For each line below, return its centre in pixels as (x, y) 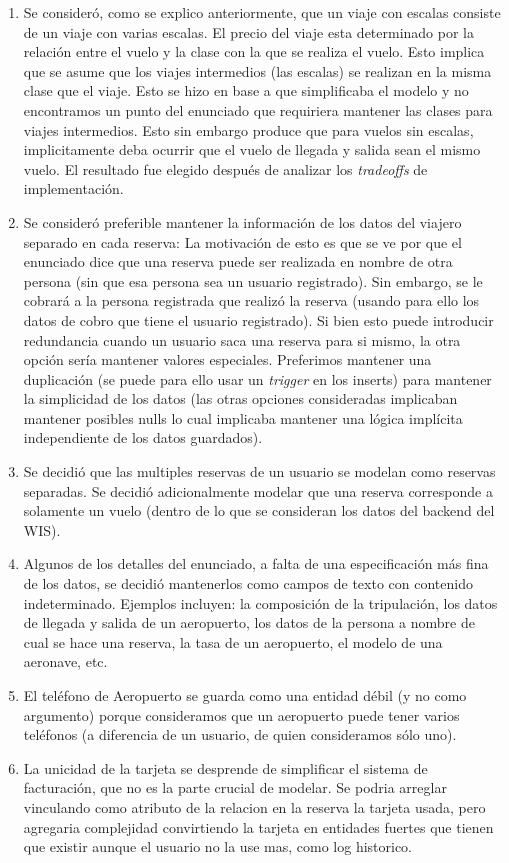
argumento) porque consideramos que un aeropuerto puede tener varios (241, 714)
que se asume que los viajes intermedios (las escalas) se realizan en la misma (257, 70)
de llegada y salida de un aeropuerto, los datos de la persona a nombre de (249, 622)
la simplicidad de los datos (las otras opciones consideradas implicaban (240, 398)
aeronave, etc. (65, 661)
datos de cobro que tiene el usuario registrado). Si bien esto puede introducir (258, 319)
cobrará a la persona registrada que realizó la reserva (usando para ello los (251, 300)
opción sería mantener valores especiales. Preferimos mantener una (227, 359)
